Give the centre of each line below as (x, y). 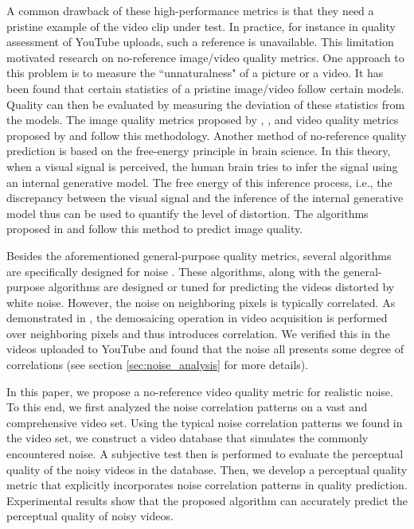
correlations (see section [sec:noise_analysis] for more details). (158, 365)
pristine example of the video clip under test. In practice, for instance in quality (201, 26)
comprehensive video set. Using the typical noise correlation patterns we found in (205, 422)
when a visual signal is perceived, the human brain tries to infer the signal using (202, 166)
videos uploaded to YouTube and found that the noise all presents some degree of (205, 349)
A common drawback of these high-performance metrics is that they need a (190, 10)
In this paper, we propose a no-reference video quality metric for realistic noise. (200, 391)
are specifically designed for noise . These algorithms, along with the (173, 271)
